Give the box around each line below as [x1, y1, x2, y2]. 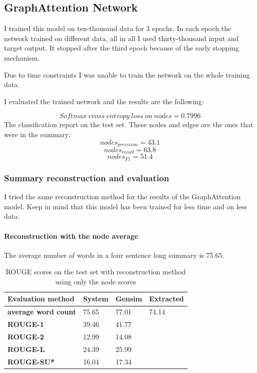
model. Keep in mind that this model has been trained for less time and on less [4, 201, 247, 211]
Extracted [149, 293, 184, 304]
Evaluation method [7, 293, 74, 304]
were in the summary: [4, 129, 71, 139]
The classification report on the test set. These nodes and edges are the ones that [4, 119, 253, 130]
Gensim [115, 293, 142, 304]
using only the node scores [55, 276, 136, 286]
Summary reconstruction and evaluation [4, 171, 169, 184]
